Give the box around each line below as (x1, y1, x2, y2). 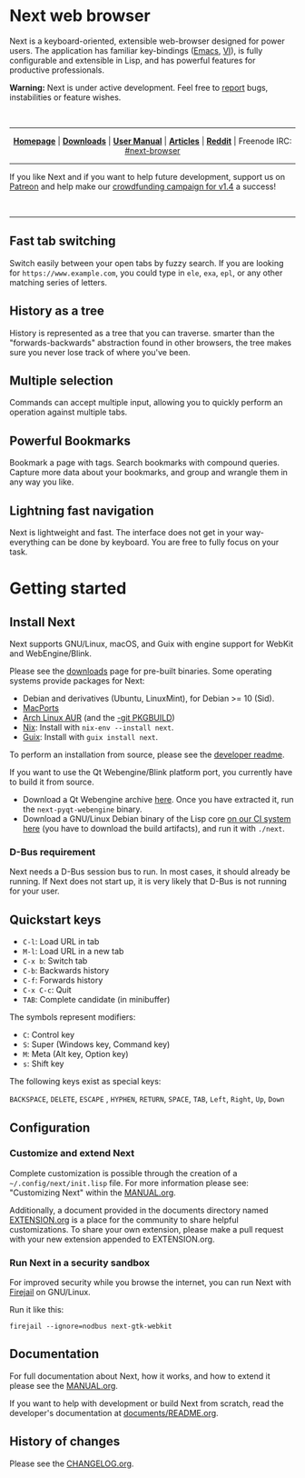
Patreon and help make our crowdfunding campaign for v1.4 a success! (9, 181, 277, 192)
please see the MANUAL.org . (9, 1380, 118, 1391)
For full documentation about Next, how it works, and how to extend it (9, 1370, 271, 1382)
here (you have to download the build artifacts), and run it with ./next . (22, 824, 285, 834)
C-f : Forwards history (22, 974, 103, 986)
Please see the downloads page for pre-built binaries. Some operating (9, 665, 272, 676)
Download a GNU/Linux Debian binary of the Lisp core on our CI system (22, 814, 291, 824)
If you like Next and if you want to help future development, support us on (9, 171, 286, 182)
